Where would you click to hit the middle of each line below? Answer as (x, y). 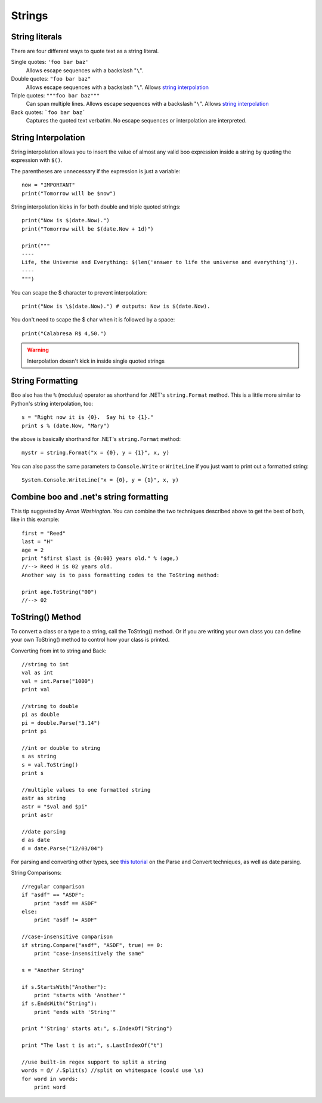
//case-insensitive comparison (67, 937)
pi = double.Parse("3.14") (61, 723)
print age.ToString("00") (60, 592)
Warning (38, 350)
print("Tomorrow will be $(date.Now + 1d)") (88, 229)
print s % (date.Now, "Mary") (66, 425)
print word (50, 1087)
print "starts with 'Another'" (80, 995)
